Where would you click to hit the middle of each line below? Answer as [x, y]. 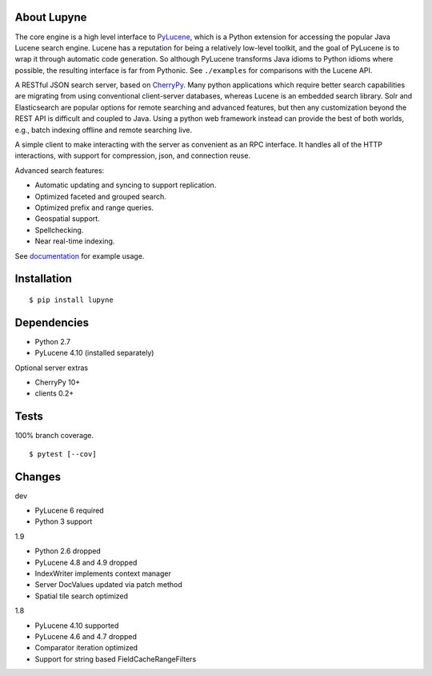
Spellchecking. [59, 230]
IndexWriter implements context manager [103, 573]
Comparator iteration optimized [86, 648]
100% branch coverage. [54, 436]
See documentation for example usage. [80, 256]
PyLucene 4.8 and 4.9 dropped [86, 562]
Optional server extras [51, 368]
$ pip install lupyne [71, 300]
